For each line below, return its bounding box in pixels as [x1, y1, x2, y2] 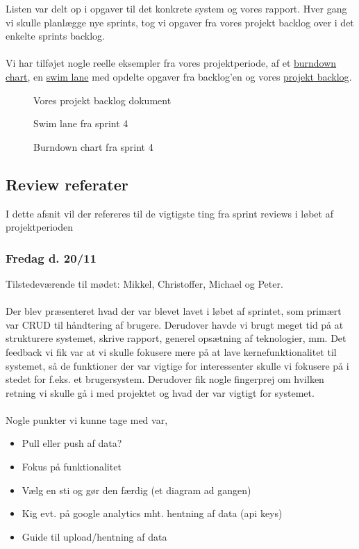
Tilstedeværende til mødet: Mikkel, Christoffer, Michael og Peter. [6, 276, 283, 290]
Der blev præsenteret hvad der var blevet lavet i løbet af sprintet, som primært [6, 304, 342, 318]
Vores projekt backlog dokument [33, 92, 172, 107]
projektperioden [6, 220, 73, 234]
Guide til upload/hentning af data [22, 529, 167, 543]
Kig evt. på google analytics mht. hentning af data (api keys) [22, 506, 283, 521]
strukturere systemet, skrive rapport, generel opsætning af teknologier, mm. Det [6, 331, 347, 345]
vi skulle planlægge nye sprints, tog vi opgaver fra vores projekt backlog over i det [6, 15, 354, 29]
